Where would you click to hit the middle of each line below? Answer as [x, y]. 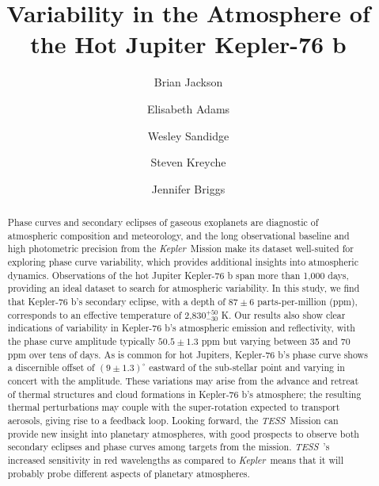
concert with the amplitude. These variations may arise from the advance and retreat [183, 381]
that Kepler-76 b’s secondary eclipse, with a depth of [116, 302]
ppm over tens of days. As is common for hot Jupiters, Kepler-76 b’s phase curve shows [188, 354]
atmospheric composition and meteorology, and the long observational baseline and [178, 235]
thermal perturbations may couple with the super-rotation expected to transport [174, 407]
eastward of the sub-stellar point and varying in [247, 367]
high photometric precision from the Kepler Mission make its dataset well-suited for [180, 249]
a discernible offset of [51, 367]
